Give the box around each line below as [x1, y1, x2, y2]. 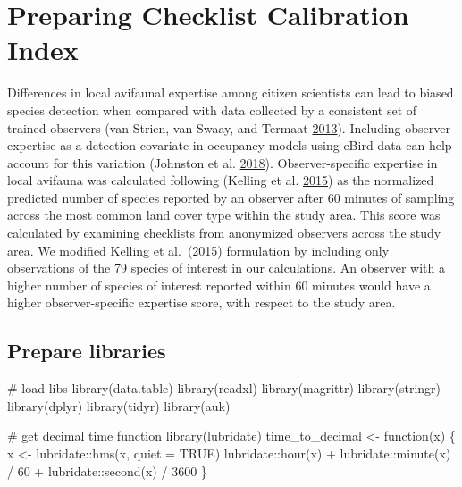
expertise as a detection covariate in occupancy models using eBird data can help [7, 136, 452, 155]
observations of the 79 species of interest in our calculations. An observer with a [7, 258, 445, 277]
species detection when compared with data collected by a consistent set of [7, 100, 417, 119]
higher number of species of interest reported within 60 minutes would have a [7, 275, 431, 294]
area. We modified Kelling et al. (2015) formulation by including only [7, 240, 390, 259]
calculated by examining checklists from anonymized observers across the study [7, 223, 441, 242]
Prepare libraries [7, 337, 166, 365]
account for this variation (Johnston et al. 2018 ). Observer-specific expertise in [7, 153, 438, 172]
